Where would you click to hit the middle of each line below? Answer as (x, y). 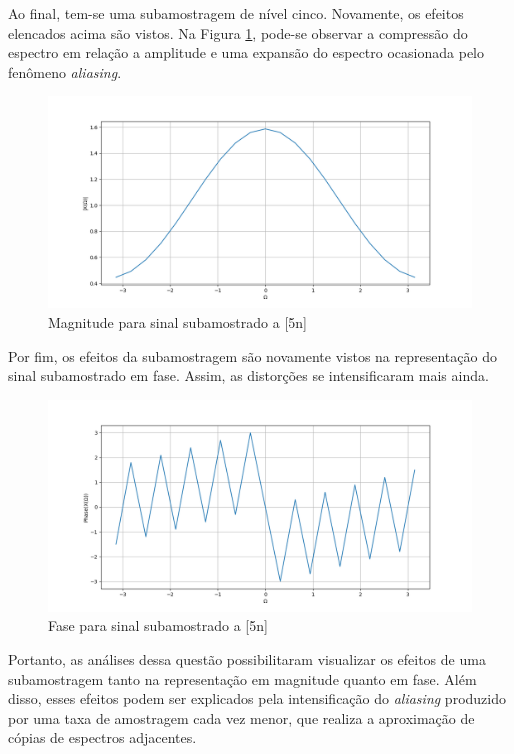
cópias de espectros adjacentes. (102, 737)
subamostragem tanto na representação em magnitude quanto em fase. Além (242, 678)
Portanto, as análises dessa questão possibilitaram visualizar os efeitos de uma (247, 658)
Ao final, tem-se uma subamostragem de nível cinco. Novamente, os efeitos (236, 13)
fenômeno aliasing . (65, 71)
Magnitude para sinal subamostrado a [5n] (177, 321)
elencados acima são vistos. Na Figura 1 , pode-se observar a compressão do (238, 32)
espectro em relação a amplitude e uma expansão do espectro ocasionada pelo (246, 52)
